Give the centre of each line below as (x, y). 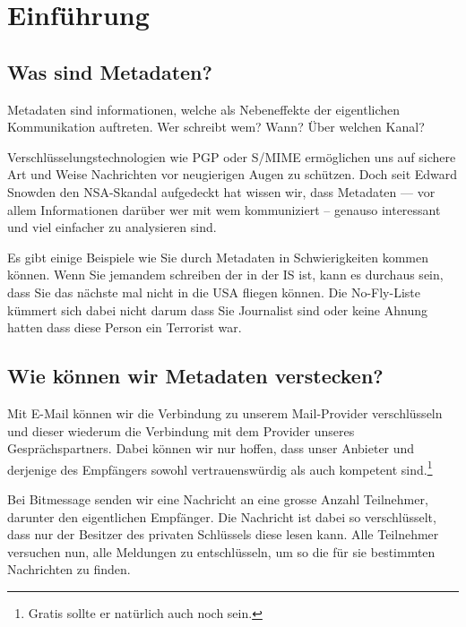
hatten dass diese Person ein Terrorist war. (125, 327)
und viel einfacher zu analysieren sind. (112, 227)
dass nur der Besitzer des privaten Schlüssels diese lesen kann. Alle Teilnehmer (223, 534)
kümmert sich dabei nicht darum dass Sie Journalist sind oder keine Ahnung (217, 309)
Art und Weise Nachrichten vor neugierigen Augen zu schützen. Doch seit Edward (233, 174)
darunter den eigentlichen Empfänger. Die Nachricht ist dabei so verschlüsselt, (222, 516)
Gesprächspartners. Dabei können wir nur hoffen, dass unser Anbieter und (211, 448)
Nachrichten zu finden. (69, 569)
